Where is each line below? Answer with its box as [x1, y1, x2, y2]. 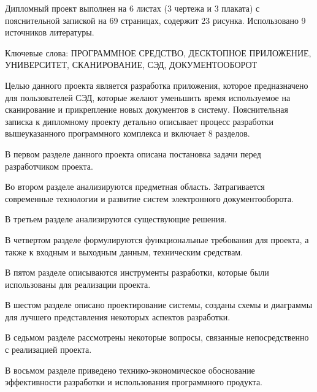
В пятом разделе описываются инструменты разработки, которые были [5, 266, 269, 279]
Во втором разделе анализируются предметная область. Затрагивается [5, 180, 265, 193]
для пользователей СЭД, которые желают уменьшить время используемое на [5, 91, 291, 104]
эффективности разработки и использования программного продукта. [5, 375, 262, 388]
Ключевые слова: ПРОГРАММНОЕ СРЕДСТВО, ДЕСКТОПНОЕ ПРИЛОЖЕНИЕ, [5, 46, 311, 59]
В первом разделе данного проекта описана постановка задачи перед [5, 147, 261, 160]
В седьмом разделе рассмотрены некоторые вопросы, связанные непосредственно [5, 331, 309, 344]
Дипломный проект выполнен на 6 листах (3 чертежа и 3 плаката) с [5, 2, 260, 14]
